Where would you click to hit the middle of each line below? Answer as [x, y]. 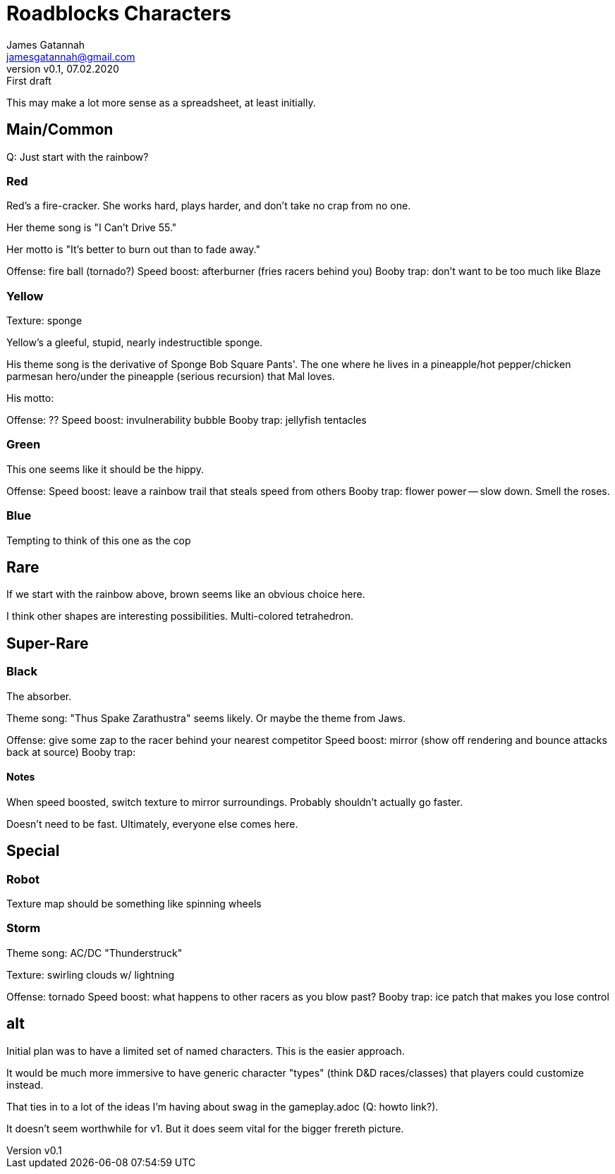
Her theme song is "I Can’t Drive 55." [92, 228]
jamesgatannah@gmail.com [71, 56]
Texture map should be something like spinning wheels [134, 904]
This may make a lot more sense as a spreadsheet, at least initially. [161, 102]
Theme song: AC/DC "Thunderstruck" [95, 953]
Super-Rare [48, 643]
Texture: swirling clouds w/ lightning [91, 974]
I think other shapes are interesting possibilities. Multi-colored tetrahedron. [180, 616]
